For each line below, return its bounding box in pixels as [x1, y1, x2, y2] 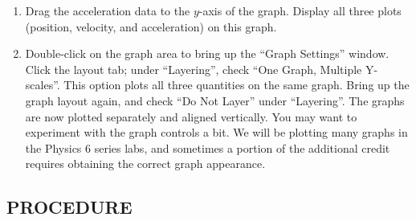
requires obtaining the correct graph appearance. [25, 155, 266, 172]
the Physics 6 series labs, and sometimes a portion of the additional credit [25, 139, 390, 156]
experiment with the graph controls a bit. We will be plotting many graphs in [25, 124, 408, 141]
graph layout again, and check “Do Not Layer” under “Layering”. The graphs [25, 92, 405, 108]
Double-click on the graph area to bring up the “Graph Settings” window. [25, 45, 389, 62]
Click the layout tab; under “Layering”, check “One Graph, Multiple [25, 60, 362, 77]
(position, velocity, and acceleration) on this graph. [25, 18, 277, 35]
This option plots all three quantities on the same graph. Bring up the [63, 76, 410, 93]
